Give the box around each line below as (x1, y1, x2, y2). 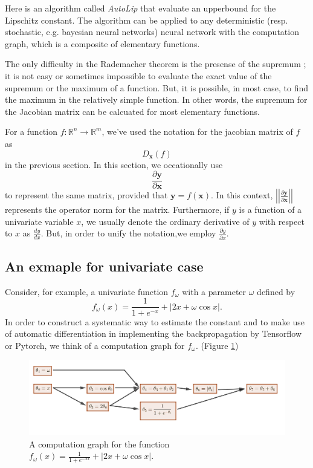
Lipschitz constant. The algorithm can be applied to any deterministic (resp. (5, 13, 288, 26)
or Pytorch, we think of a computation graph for (5, 339, 185, 351)
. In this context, (211, 189, 273, 201)
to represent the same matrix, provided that (5, 189, 168, 201)
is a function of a (239, 203, 302, 216)
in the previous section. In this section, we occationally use (5, 158, 223, 171)
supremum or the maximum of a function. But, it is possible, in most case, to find (5, 81, 308, 94)
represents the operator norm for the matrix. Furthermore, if (5, 203, 230, 216)
